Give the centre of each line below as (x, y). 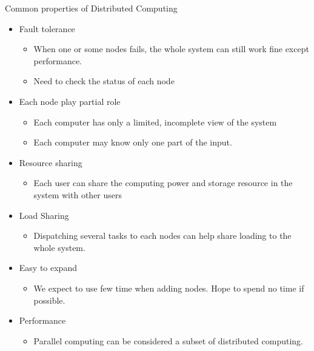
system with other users (78, 194)
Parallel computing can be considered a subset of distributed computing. (168, 340)
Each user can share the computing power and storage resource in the (163, 183)
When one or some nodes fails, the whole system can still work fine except (171, 49)
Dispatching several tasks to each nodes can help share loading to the (162, 236)
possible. (49, 300)
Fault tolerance (47, 28)
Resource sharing (51, 162)
